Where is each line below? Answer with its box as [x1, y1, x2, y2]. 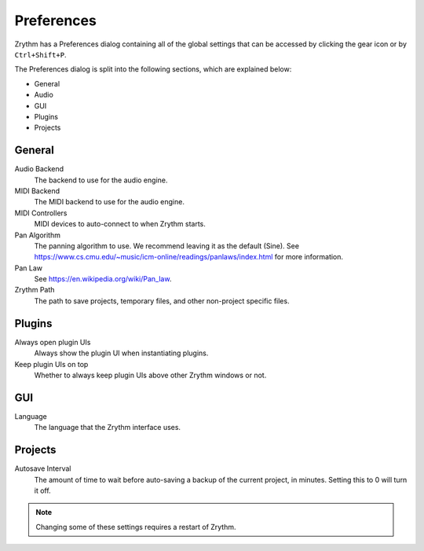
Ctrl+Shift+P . [14, 50, 67, 59]
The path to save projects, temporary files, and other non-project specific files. [34, 296, 290, 306]
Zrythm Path [14, 285, 55, 295]
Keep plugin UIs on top [14, 359, 89, 369]
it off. [34, 486, 51, 495]
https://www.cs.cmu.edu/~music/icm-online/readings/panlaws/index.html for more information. [34, 252, 344, 262]
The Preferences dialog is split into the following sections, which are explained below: [14, 64, 292, 74]
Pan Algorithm [14, 230, 60, 240]
